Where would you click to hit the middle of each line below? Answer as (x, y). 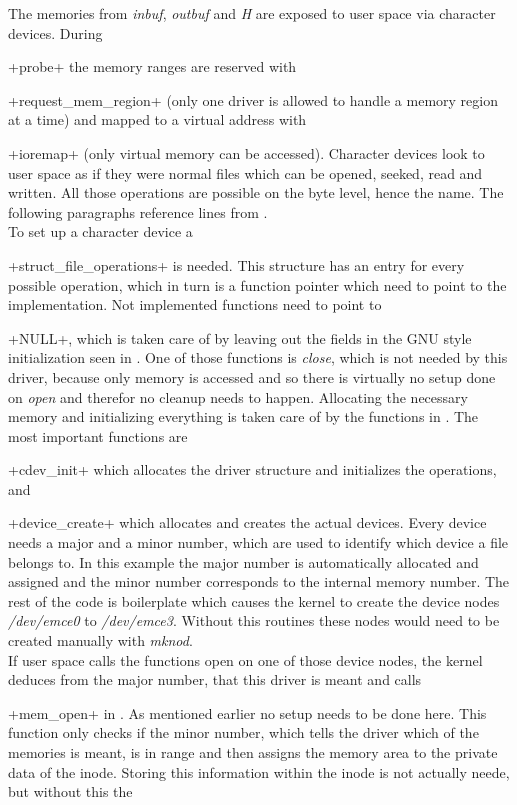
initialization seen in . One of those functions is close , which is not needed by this (258, 357)
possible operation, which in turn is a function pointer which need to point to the (257, 284)
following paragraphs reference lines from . (138, 211)
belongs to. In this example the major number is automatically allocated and (243, 561)
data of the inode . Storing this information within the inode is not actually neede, (259, 771)
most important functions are (98, 435)
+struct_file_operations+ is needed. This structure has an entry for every (236, 264)
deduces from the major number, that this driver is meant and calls (215, 679)
